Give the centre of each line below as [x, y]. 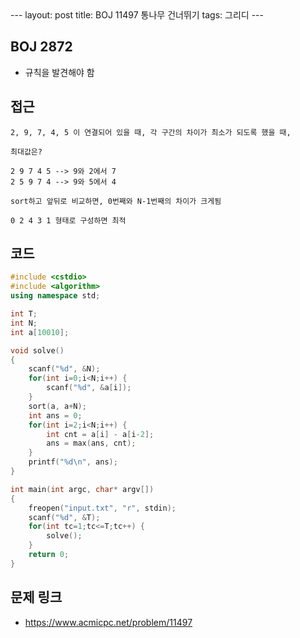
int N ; [24, 323]
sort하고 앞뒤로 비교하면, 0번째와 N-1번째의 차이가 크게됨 [116, 201]
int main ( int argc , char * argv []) [82, 489]
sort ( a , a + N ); [57, 406]
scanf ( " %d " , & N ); [64, 369]
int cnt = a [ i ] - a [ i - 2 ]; [100, 434]
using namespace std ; [55, 296]
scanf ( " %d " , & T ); [64, 517]
